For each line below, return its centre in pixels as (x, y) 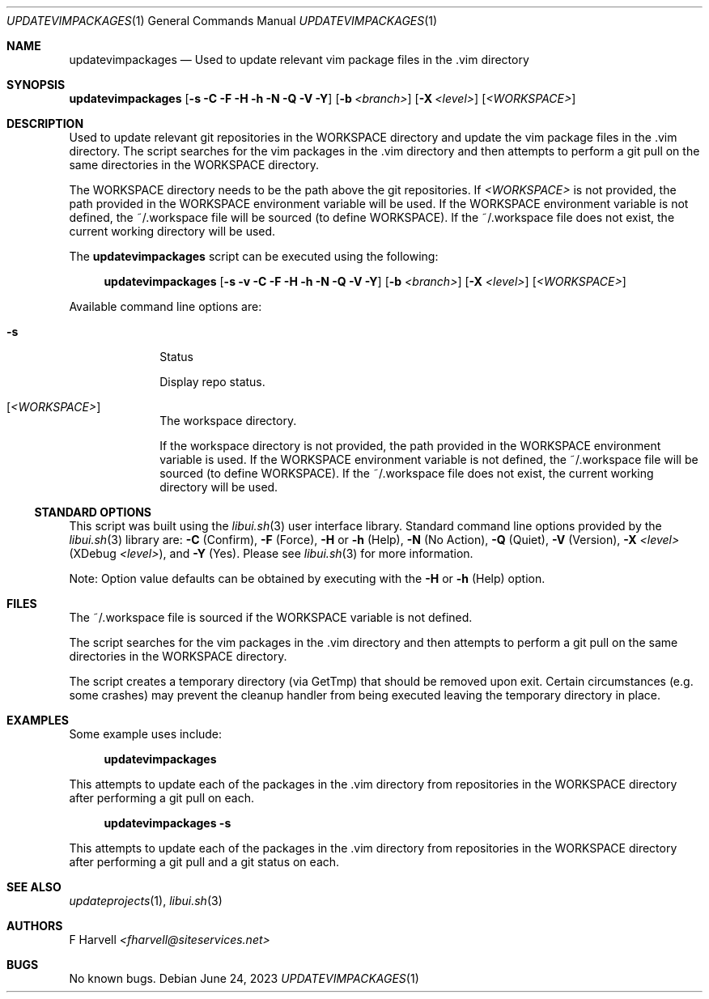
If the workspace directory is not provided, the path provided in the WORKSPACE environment (410, 446)
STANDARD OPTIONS (93, 512)
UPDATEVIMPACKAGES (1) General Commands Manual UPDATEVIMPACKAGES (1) (222, 21)
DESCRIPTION (45, 123)
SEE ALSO (34, 887)
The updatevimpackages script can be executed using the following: (254, 256)
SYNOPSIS (36, 85)
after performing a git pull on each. (162, 798)
